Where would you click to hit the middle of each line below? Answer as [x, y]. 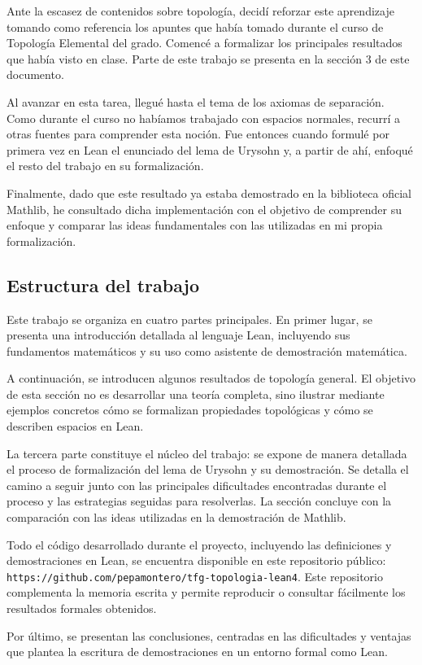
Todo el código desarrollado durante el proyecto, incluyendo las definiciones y [199, 544]
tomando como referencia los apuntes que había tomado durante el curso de [195, 26]
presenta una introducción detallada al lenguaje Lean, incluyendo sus [178, 335]
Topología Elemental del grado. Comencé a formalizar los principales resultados [204, 43]
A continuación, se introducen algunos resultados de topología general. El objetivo [211, 378]
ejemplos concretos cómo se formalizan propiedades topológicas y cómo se [190, 410]
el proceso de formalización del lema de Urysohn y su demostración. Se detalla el [208, 469]
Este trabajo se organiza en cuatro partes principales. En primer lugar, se [189, 319]
